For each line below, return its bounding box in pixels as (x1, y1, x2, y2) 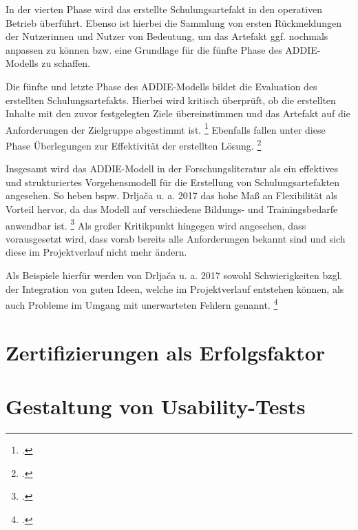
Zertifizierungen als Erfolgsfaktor (6, 338, 326, 366)
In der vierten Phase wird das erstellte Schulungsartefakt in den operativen (6, 2, 323, 16)
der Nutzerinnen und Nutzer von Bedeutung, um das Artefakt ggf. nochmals (6, 29, 328, 43)
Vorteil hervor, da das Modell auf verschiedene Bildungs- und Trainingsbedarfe (6, 202, 338, 216)
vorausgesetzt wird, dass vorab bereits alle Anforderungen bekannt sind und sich (6, 231, 346, 245)
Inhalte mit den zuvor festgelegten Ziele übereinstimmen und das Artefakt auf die (6, 106, 350, 121)
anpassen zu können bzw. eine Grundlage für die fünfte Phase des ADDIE (6, 42, 317, 57)
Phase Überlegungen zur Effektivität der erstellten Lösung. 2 (6, 136, 262, 152)
